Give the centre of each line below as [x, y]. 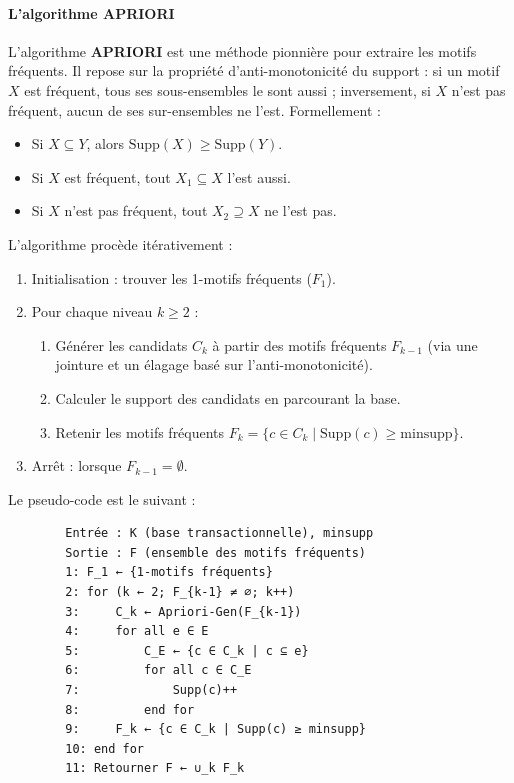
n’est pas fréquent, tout [136, 210]
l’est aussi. [259, 176]
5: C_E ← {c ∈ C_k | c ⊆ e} [187, 650]
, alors [105, 143]
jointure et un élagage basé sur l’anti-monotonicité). [214, 364]
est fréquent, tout [117, 176]
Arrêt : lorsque [76, 465]
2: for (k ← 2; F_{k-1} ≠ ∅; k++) [180, 592]
